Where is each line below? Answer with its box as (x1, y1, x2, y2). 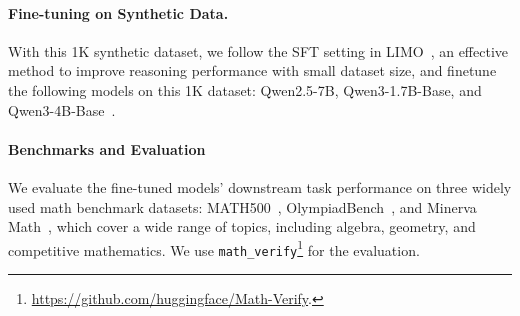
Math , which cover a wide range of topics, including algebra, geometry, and (8, 216, 476, 237)
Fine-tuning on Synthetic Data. (8, 2, 229, 23)
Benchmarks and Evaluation (8, 138, 206, 159)
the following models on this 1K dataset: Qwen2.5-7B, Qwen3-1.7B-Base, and (8, 79, 482, 100)
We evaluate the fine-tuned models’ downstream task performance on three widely (8, 176, 512, 197)
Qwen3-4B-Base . (8, 99, 116, 120)
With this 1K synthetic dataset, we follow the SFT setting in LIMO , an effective (8, 40, 509, 61)
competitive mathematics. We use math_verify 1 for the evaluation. (8, 236, 420, 260)
